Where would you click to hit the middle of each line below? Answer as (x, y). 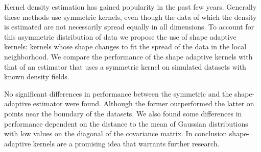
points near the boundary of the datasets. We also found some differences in (123, 113)
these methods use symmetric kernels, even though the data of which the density (130, 17)
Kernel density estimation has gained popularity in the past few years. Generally (130, 7)
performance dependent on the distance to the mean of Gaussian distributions (126, 123)
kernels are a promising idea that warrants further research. (126, 143)
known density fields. (37, 77)
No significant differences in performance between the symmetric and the (118, 93)
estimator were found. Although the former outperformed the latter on (144, 103)
